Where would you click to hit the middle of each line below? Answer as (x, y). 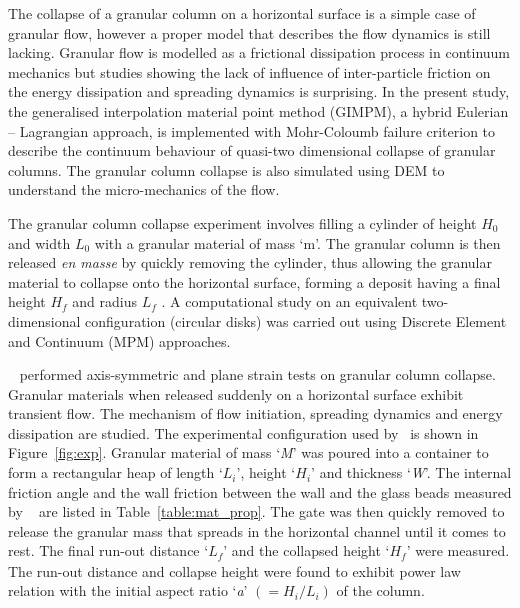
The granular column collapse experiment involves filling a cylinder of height (242, 222)
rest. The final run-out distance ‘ (108, 550)
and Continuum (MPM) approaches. (119, 340)
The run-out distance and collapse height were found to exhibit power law (234, 570)
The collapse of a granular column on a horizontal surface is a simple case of (242, 13)
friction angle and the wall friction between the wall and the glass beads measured (260, 491)
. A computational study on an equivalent (289, 301)
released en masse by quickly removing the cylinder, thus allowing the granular (250, 262)
